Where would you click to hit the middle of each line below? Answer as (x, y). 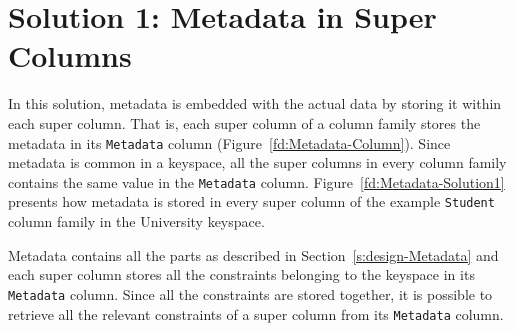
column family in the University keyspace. (136, 221)
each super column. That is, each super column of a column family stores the (244, 122)
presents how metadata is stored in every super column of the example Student (251, 201)
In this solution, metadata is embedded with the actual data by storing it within (255, 103)
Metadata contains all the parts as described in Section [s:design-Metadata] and (253, 254)
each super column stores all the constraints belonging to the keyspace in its (241, 274)
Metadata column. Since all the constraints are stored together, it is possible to (250, 293)
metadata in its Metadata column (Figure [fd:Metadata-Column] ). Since (229, 142)
